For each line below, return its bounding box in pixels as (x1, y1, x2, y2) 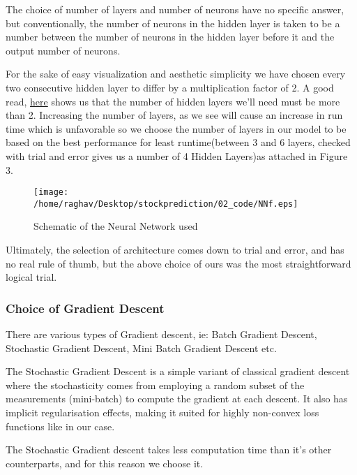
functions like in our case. (6, 418, 115, 433)
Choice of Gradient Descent (6, 299, 165, 316)
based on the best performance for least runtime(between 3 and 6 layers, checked (6, 135, 351, 149)
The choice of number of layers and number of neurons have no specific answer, (6, 2, 344, 16)
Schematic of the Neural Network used (33, 219, 198, 233)
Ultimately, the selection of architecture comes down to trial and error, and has (6, 242, 344, 257)
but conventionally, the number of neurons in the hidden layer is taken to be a (6, 15, 340, 30)
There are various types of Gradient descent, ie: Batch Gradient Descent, (6, 327, 317, 342)
